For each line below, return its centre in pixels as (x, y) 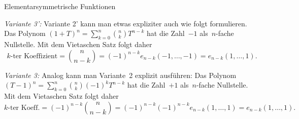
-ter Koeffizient (34, 56)
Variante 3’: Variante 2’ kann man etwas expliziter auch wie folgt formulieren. (126, 23)
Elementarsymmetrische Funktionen (60, 6)
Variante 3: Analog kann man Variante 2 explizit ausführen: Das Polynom (120, 75)
